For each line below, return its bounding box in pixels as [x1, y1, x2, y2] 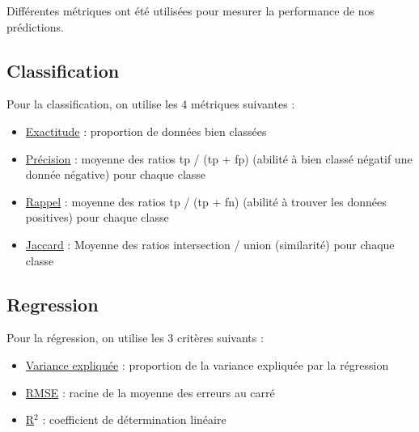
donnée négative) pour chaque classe [25, 166, 206, 183]
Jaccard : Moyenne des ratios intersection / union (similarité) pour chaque [25, 235, 395, 252]
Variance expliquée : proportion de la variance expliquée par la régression [25, 356, 389, 373]
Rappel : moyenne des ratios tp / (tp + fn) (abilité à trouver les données [25, 193, 387, 210]
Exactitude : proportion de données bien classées [25, 122, 267, 139]
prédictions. [6, 18, 64, 35]
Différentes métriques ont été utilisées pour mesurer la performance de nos [6, 2, 375, 19]
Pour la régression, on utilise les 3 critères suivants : [6, 329, 264, 346]
